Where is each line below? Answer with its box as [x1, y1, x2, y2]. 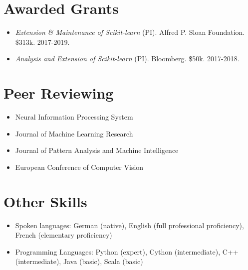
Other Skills [3, 191, 87, 211]
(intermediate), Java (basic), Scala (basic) [15, 256, 143, 267]
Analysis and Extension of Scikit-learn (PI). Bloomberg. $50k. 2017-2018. [15, 53, 240, 64]
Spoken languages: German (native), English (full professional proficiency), [15, 220, 244, 230]
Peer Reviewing [3, 83, 114, 103]
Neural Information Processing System [15, 112, 133, 122]
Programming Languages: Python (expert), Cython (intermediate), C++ [15, 246, 239, 257]
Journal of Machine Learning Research [15, 128, 133, 138]
